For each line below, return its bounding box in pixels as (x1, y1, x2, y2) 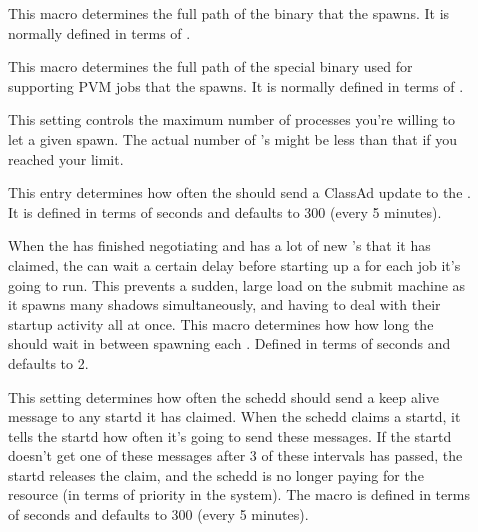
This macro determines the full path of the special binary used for (8, 56, 413, 77)
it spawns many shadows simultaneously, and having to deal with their (8, 294, 441, 315)
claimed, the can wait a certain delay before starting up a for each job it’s (8, 254, 461, 275)
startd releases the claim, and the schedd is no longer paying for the (8, 464, 424, 485)
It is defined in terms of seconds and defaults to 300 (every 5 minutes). (8, 201, 442, 222)
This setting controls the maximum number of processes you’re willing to (8, 109, 456, 130)
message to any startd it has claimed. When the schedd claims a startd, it (8, 406, 461, 427)
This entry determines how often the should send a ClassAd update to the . (8, 182, 471, 203)
